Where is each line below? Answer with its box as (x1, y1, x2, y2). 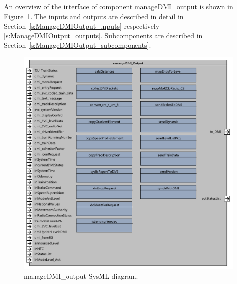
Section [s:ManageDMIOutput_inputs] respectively (4, 21, 160, 31)
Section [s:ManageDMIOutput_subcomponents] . (4, 40, 151, 50)
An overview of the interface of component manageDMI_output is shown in (4, 1, 233, 11)
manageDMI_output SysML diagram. (24, 270, 138, 281)
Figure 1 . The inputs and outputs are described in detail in (4, 11, 184, 21)
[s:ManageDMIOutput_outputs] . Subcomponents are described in (4, 30, 203, 40)
